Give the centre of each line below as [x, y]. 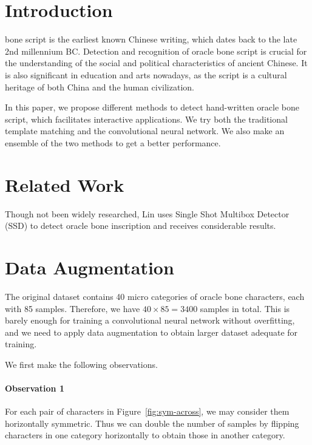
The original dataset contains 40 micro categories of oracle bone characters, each [155, 296]
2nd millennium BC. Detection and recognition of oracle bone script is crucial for [156, 51]
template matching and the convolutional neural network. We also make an [145, 131]
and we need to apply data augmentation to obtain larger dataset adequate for [151, 332]
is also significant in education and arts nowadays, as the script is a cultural [146, 74]
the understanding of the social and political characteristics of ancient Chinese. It [156, 63]
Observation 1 [35, 388]
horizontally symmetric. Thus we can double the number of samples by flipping [152, 423]
